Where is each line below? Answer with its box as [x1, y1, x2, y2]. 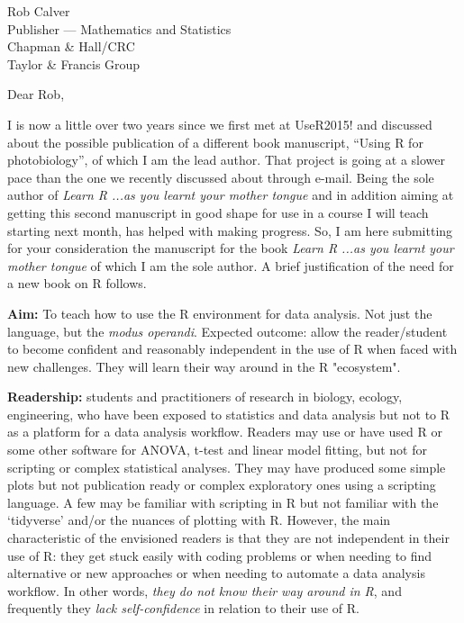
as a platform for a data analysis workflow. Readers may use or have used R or [7, 422, 442, 441]
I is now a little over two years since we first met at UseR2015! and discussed [7, 114, 432, 133]
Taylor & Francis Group [7, 54, 141, 73]
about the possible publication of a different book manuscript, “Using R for [7, 132, 423, 151]
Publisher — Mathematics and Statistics [7, 19, 232, 38]
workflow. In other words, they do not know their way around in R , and [7, 581, 402, 600]
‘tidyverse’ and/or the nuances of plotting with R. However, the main [7, 510, 391, 529]
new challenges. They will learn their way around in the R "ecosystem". [7, 357, 401, 375]
